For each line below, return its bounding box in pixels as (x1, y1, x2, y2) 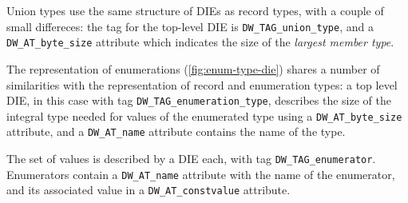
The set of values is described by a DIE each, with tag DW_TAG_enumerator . (6, 150, 376, 167)
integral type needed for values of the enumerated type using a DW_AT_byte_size (6, 107, 402, 124)
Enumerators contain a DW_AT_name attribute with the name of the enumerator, (6, 165, 395, 182)
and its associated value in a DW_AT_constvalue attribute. (6, 181, 291, 198)
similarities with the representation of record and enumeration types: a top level (6, 76, 398, 93)
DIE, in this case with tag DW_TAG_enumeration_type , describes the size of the (6, 92, 391, 109)
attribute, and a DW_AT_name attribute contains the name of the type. (6, 123, 346, 140)
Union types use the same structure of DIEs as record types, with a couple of (6, 2, 384, 18)
